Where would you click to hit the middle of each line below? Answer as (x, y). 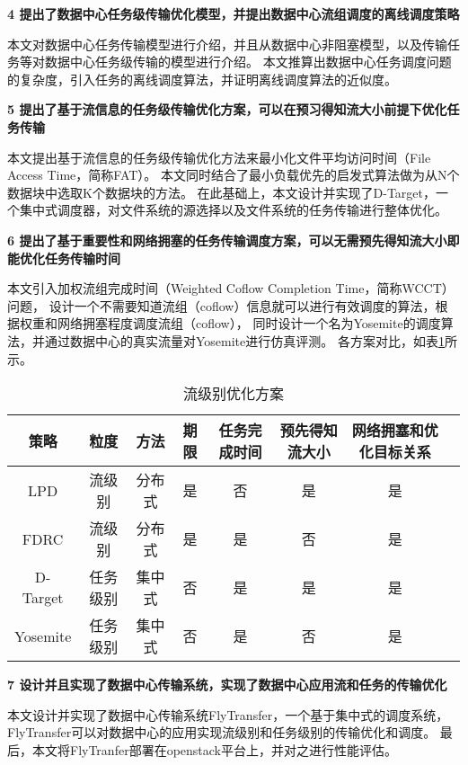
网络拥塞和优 (395, 431)
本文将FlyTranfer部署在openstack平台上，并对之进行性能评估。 (214, 749)
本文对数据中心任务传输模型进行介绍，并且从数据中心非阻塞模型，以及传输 (227, 44)
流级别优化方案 (233, 394)
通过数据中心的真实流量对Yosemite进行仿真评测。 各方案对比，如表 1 (244, 340)
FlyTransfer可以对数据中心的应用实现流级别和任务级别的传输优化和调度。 (222, 732)
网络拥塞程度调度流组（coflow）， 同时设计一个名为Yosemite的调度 (249, 323)
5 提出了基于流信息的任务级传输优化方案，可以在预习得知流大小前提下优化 (227, 109)
